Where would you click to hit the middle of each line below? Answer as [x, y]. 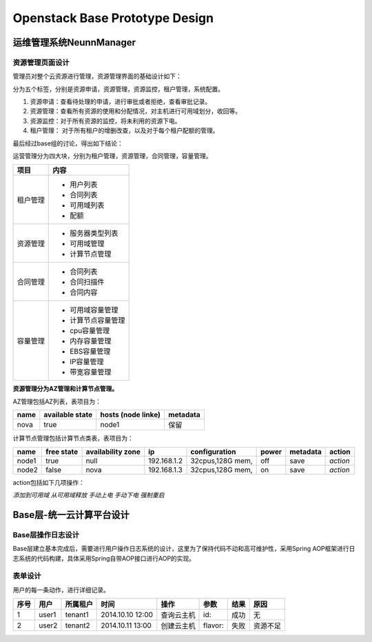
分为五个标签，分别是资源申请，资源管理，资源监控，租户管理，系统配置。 [118, 89]
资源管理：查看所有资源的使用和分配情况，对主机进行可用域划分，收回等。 [135, 111]
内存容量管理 [91, 341]
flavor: [214, 625]
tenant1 [77, 615]
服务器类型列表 [94, 233]
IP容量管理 [87, 362]
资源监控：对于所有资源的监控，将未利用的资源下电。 [105, 121]
